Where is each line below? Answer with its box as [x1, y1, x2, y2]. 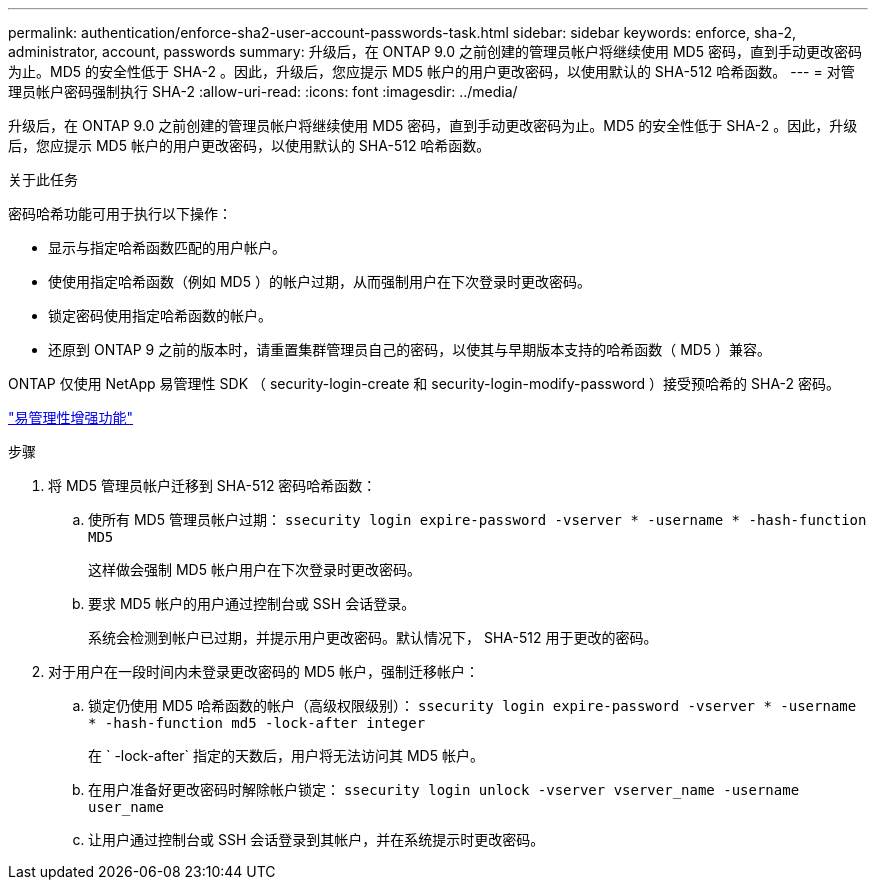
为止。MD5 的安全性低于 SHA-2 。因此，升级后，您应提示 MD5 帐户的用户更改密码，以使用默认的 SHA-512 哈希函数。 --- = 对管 [8, 63, 855, 80]
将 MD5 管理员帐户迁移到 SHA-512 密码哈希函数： [48, 477, 377, 494]
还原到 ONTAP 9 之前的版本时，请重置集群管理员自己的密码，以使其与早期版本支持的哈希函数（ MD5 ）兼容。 [48, 341, 772, 358]
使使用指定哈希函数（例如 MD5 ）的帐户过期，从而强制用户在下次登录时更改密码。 [48, 273, 591, 290]
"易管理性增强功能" [8, 409, 134, 426]
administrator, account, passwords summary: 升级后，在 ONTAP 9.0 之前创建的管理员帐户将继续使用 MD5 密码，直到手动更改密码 [8, 43, 862, 60]
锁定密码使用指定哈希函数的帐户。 [48, 307, 272, 324]
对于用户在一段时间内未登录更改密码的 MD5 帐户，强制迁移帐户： [48, 663, 479, 680]
